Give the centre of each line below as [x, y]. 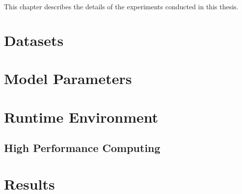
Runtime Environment [81, 117]
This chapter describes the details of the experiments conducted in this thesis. [121, 6]
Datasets [34, 40]
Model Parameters [68, 78]
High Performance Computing [82, 148]
